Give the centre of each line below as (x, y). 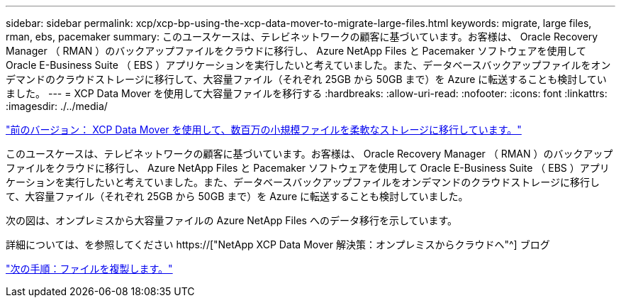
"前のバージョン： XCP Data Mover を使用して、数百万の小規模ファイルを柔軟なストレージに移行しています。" (264, 130)
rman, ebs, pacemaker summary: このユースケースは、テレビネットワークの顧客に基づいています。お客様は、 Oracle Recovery (302, 37)
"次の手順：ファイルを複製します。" (89, 269)
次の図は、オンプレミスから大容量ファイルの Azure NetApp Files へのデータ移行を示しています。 (232, 220)
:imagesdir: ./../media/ (57, 106)
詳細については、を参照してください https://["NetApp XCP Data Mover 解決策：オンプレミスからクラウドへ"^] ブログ (278, 244)
